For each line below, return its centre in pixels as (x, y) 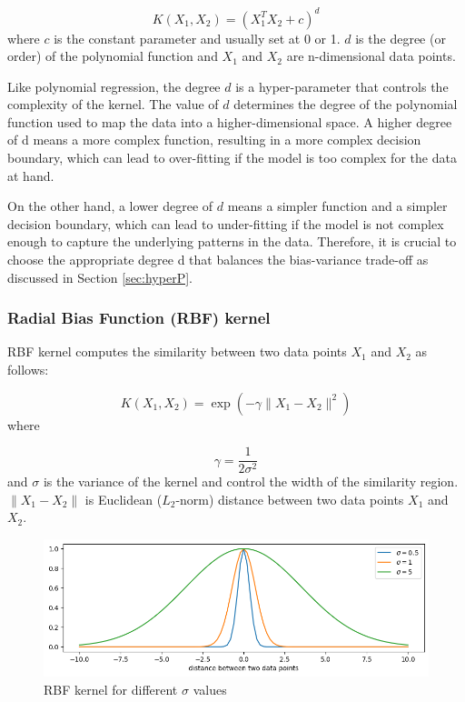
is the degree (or (401, 38)
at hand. (31, 175)
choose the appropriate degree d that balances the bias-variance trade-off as (218, 260)
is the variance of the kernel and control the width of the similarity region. (251, 481)
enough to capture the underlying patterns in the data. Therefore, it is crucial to (232, 241)
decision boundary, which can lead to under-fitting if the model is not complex (226, 223)
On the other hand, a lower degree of (110, 206)
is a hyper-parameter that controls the (342, 86)
